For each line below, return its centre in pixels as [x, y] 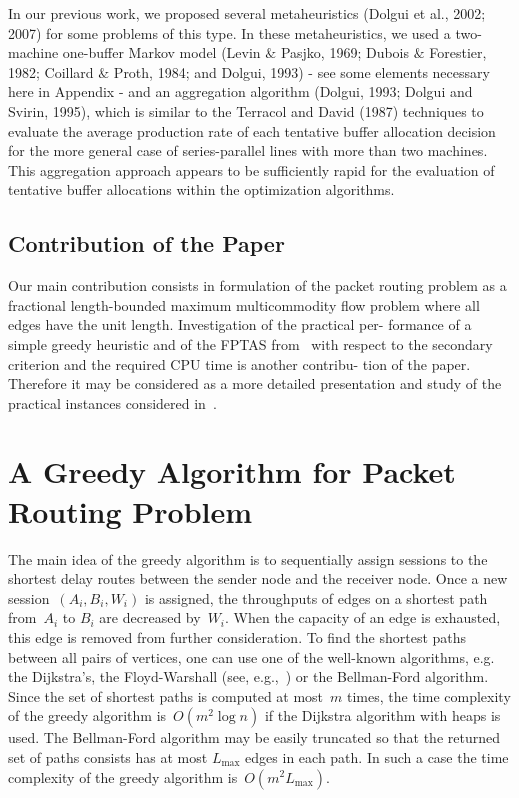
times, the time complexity [429, 695]
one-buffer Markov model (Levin [161, 52]
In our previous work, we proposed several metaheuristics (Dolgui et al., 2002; [247, 13]
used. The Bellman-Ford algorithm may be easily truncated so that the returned [254, 737]
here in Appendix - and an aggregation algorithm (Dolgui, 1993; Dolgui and [240, 91]
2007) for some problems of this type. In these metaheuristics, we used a [229, 32]
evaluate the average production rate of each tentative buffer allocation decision [252, 130]
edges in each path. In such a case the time [377, 756]
